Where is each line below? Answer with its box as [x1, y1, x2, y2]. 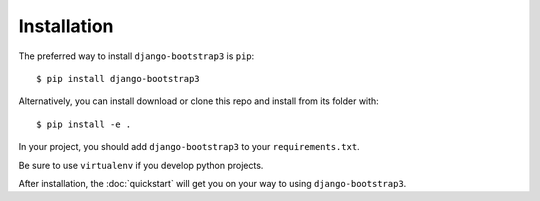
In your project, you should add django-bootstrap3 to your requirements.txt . [18, 141, 360, 153]
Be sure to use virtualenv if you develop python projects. [18, 159, 264, 171]
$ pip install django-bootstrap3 [36, 73, 200, 84]
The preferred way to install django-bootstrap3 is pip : [18, 50, 255, 62]
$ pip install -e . [36, 118, 132, 130]
